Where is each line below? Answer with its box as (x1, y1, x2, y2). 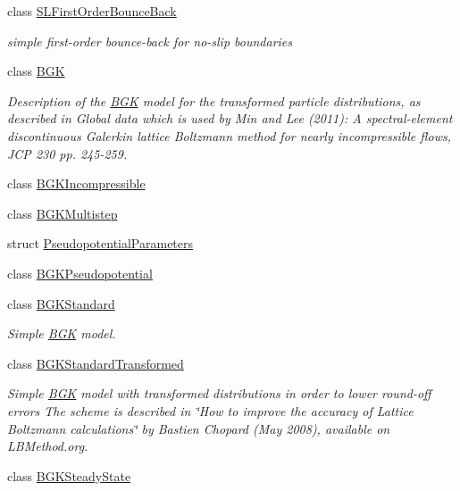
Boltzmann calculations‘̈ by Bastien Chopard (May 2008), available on (7, 419, 390, 437)
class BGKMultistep (7, 204, 118, 222)
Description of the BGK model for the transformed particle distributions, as (7, 91, 421, 110)
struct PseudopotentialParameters (7, 234, 194, 253)
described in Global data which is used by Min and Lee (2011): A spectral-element (7, 109, 453, 128)
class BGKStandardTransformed (7, 354, 184, 372)
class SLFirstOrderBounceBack (7, 2, 177, 20)
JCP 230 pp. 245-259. (7, 144, 128, 162)
